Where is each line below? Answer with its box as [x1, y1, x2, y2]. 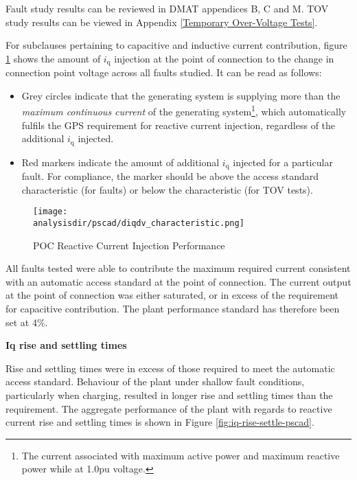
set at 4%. [5, 315, 48, 329]
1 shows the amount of [5, 51, 101, 65]
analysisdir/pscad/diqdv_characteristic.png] [33, 218, 244, 229]
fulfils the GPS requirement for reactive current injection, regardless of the [21, 117, 336, 132]
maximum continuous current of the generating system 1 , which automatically [21, 102, 347, 119]
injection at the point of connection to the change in [114, 51, 334, 65]
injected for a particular [233, 155, 333, 169]
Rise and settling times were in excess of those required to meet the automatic [5, 361, 335, 375]
